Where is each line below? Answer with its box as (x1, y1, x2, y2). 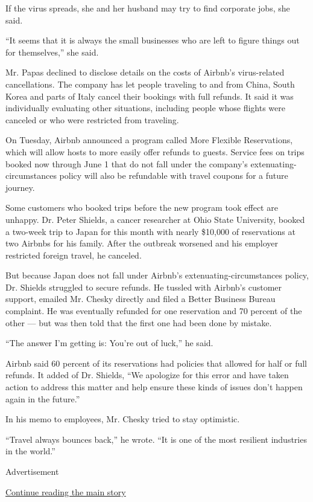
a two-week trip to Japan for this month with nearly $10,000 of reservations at (5, 225, 296, 237)
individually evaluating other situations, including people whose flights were (5, 101, 286, 114)
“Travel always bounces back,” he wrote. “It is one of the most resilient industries (5, 433, 307, 445)
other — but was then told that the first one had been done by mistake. (5, 316, 272, 329)
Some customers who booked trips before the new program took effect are (5, 201, 278, 214)
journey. (5, 181, 35, 193)
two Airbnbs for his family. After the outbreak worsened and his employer (5, 237, 279, 249)
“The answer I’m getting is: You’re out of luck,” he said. (5, 336, 213, 349)
